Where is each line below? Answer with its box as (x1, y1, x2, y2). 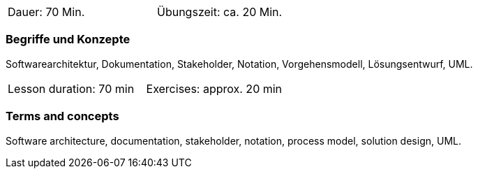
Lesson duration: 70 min (8, 81, 135, 96)
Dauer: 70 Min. (8, 5, 85, 19)
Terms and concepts (6, 109, 119, 124)
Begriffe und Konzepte (6, 32, 130, 47)
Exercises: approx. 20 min (146, 81, 283, 96)
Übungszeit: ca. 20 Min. (157, 5, 283, 19)
